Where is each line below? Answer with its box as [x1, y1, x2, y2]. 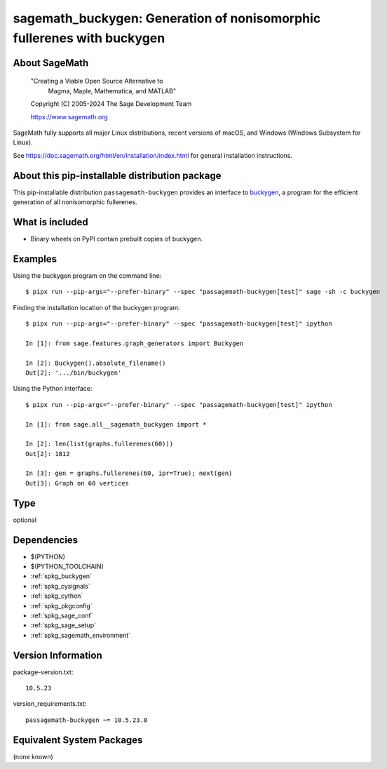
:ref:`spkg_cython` [30, 591, 83, 600]
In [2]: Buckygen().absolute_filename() [25, 359, 166, 367]
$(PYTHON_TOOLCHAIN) [30, 562, 104, 571]
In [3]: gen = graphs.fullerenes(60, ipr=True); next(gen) [25, 469, 233, 477]
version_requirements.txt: [13, 700, 87, 708]
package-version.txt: [13, 667, 74, 676]
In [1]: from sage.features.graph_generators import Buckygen [25, 339, 244, 347]
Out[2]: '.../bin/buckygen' [25, 368, 122, 377]
